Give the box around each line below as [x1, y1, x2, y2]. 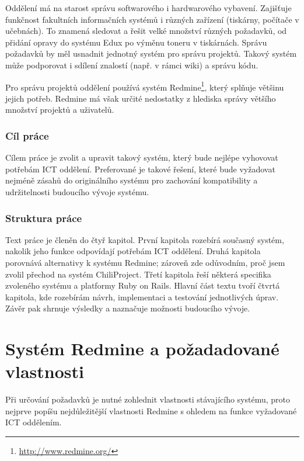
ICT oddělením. [5, 416, 62, 428]
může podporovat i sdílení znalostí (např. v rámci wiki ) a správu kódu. [5, 58, 258, 71]
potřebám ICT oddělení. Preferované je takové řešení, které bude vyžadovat [5, 162, 275, 175]
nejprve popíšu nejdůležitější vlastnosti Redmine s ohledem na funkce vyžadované [5, 404, 297, 417]
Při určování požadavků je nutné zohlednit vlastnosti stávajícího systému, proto [5, 393, 291, 405]
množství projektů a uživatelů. [5, 103, 114, 116]
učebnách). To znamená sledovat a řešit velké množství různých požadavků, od [5, 25, 287, 37]
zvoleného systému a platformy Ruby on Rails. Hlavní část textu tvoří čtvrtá [5, 279, 280, 292]
